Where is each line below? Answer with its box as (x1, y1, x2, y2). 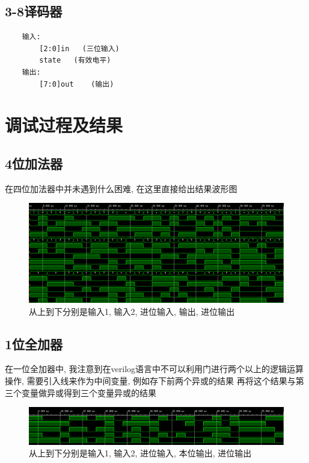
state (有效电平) (39, 56, 111, 65)
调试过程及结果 (5, 113, 123, 137)
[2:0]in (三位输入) (39, 44, 120, 53)
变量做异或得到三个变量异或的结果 (21, 386, 156, 399)
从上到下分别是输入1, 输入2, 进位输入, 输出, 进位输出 (29, 305, 235, 317)
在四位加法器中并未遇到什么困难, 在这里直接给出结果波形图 (5, 182, 237, 194)
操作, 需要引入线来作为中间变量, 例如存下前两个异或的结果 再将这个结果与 (5, 374, 296, 387)
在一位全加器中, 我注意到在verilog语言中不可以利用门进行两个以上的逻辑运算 (5, 362, 304, 375)
